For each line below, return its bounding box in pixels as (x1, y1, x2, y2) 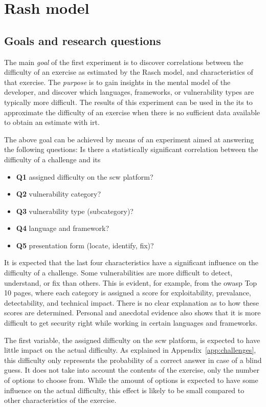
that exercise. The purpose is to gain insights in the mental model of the (4, 76, 231, 87)
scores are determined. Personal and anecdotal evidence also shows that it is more (4, 307, 261, 318)
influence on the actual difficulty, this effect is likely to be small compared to (4, 384, 245, 395)
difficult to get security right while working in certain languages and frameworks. (4, 317, 258, 328)
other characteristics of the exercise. (4, 395, 117, 405)
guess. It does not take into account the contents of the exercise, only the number (4, 365, 259, 375)
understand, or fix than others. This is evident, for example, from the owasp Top (4, 277, 257, 288)
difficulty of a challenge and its (4, 154, 101, 164)
